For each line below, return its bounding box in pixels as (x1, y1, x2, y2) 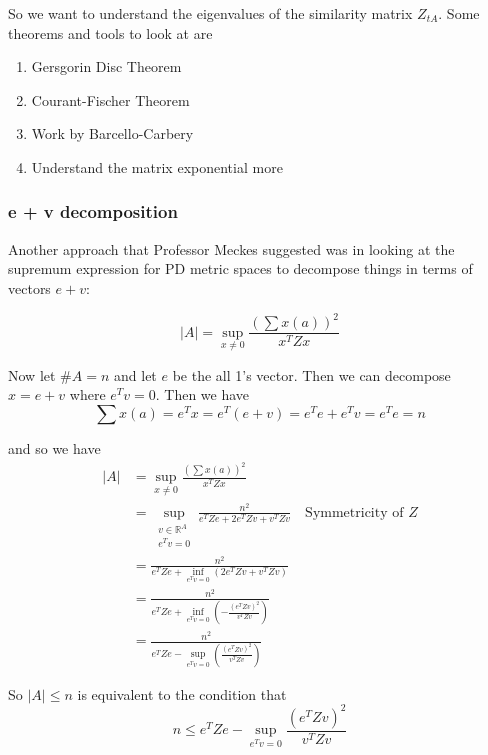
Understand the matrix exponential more (31, 156, 283, 177)
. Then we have (155, 384, 250, 405)
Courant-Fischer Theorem (31, 89, 190, 110)
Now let (8, 364, 56, 385)
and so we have (8, 437, 101, 458)
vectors (8, 277, 51, 298)
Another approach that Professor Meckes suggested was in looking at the (8, 238, 455, 259)
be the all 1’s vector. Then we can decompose (172, 364, 451, 385)
